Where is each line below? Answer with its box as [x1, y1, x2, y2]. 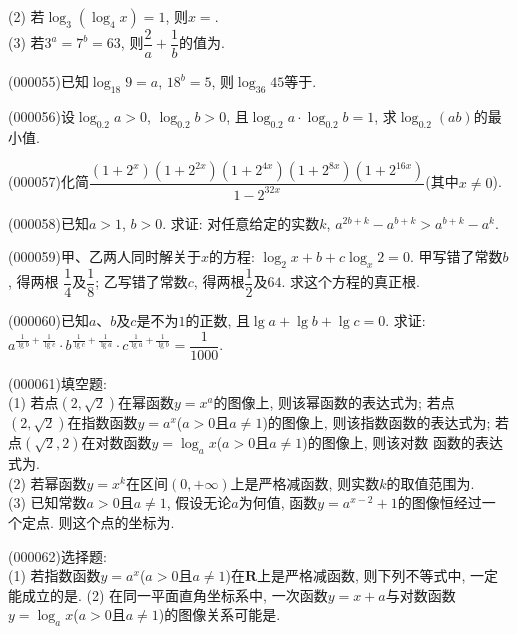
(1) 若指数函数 [8, 565, 101, 586]
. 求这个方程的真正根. [281, 271, 420, 292]
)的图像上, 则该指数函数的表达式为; [262, 412, 491, 433]
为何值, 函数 [238, 492, 318, 513]
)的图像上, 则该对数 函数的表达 [302, 432, 503, 453]
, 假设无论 [166, 492, 232, 513]
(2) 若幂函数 [8, 472, 87, 493]
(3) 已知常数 [8, 492, 87, 513]
